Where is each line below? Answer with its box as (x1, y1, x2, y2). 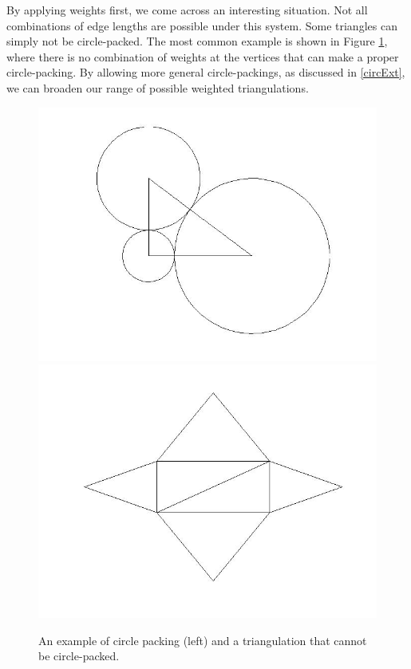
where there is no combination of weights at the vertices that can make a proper (6, 48, 399, 65)
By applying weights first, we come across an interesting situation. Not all (6, 2, 368, 18)
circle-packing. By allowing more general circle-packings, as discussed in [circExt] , (6, 64, 405, 81)
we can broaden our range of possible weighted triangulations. (6, 79, 309, 96)
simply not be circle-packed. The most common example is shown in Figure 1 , (6, 33, 388, 49)
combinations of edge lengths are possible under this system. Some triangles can (6, 17, 397, 33)
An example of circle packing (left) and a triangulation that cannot (38, 632, 367, 648)
